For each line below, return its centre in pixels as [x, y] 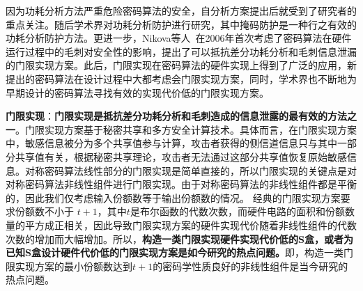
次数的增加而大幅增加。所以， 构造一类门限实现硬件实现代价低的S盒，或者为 [179, 238]
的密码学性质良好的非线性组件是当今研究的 [250, 266]
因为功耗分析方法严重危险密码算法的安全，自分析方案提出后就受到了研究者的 [181, 10]
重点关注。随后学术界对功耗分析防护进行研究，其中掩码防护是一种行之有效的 [181, 24]
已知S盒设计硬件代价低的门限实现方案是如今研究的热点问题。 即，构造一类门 [179, 252]
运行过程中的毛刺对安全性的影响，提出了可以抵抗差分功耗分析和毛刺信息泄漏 [181, 51]
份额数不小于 [44, 211]
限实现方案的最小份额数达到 [69, 266]
